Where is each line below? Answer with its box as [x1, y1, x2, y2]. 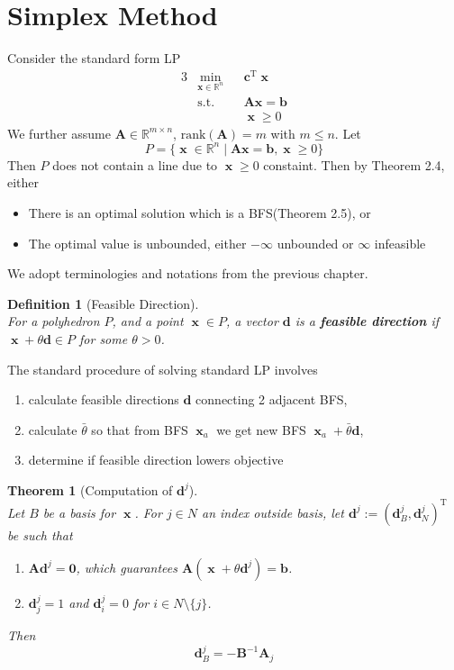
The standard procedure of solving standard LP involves [7, 359, 318, 378]
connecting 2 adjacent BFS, [195, 390, 348, 409]
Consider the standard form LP [7, 49, 181, 68]
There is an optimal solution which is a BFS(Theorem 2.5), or [28, 203, 371, 222]
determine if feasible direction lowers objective [28, 450, 284, 469]
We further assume [7, 123, 111, 142]
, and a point [112, 312, 184, 330]
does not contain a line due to [52, 155, 218, 174]
